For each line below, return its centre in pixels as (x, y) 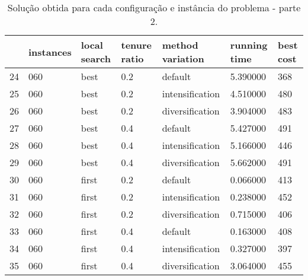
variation (183, 58)
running (249, 45)
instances (50, 52)
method (180, 45)
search (96, 58)
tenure (137, 45)
